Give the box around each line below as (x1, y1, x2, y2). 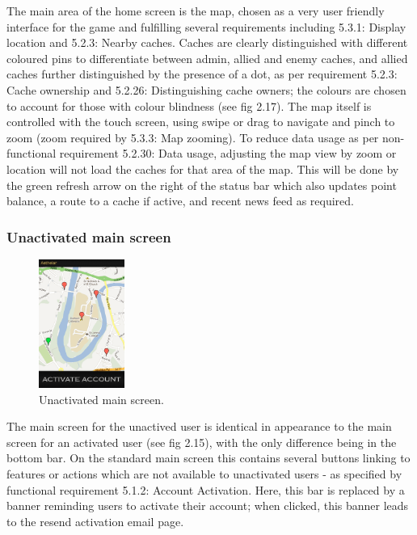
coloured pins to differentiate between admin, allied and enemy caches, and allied (6, 49, 408, 66)
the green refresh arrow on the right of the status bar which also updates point (6, 176, 397, 193)
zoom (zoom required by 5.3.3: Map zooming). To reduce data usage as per (6, 128, 379, 145)
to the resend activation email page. (6, 512, 184, 529)
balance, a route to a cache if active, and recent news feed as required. (6, 192, 354, 209)
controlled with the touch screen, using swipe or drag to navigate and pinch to (6, 113, 395, 130)
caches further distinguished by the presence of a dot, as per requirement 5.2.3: (6, 65, 398, 82)
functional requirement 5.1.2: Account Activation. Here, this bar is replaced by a (6, 481, 405, 498)
